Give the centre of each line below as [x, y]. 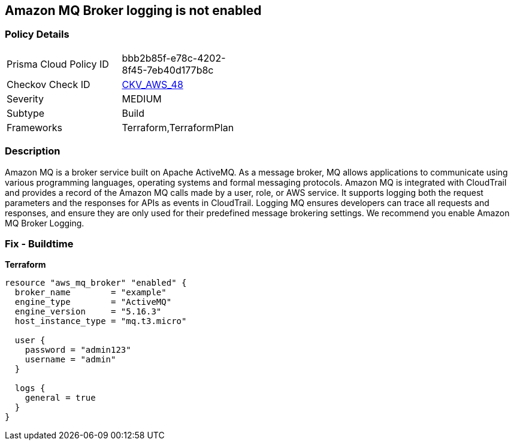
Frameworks [34, 127]
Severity [25, 99]
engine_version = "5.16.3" [88, 312]
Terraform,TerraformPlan [178, 127]
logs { [30, 388]
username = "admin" [70, 360]
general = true [60, 398]
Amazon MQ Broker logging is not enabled [133, 10]
